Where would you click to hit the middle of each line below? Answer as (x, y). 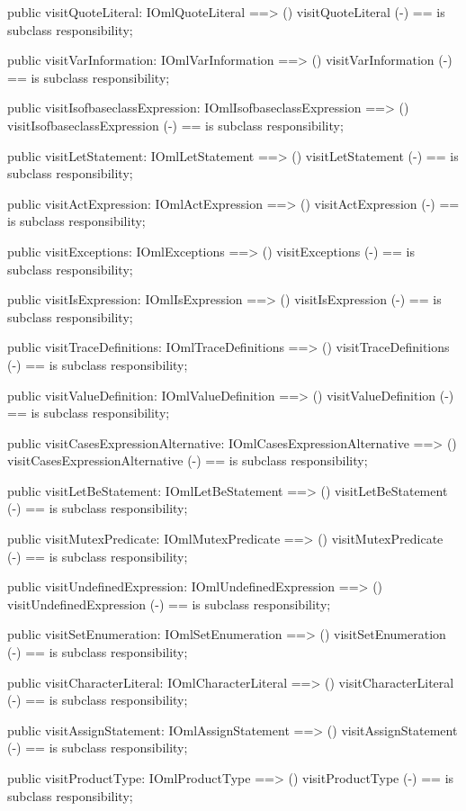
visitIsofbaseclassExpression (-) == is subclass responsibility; (175, 125)
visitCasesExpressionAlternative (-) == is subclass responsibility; (188, 460)
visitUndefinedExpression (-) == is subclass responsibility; (169, 604)
